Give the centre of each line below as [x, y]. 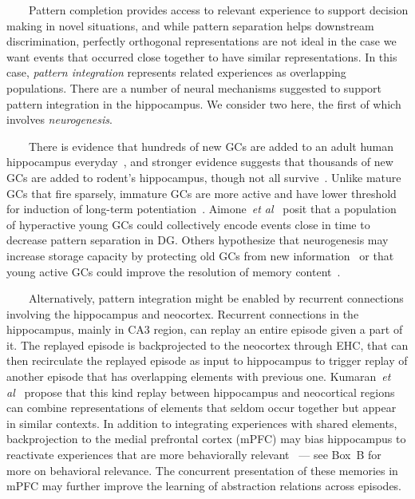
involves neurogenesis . [59, 119]
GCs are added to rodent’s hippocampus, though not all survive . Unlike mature [204, 177]
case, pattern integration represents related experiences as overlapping [176, 72]
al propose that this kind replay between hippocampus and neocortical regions [201, 392]
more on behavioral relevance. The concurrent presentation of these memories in [202, 470]
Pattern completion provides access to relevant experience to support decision [218, 10]
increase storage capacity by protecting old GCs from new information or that [200, 255]
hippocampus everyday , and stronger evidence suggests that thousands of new [200, 162]
